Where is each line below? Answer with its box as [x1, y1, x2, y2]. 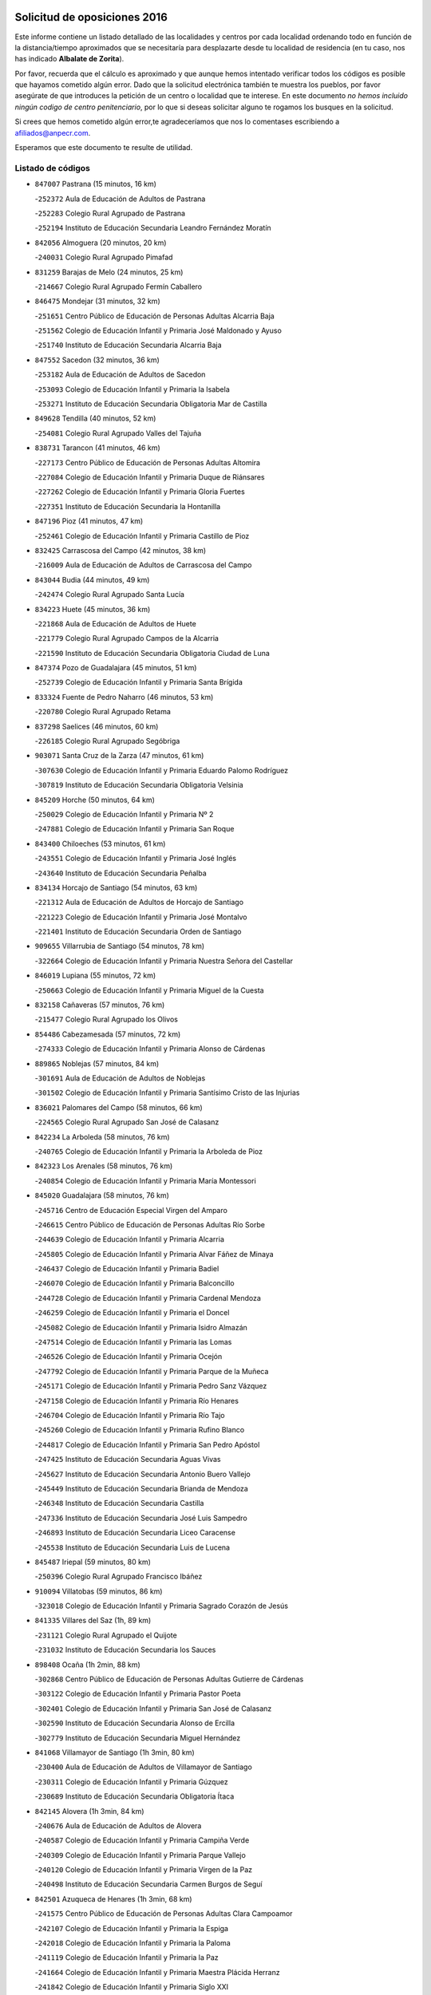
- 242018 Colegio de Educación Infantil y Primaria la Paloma [34, 1938, 231, 1948]
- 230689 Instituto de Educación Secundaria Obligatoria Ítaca [34, 1792, 235, 1801]
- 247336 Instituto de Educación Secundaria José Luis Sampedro [34, 1513, 247, 1523]
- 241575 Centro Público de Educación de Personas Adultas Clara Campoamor [34, 1909, 293, 1918]
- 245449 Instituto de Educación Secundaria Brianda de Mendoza [34, 1483, 249, 1493]
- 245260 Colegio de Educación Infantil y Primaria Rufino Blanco [34, 1425, 245, 1435]
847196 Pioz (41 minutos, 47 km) [34, 516, 144, 526]
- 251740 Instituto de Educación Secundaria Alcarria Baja [34, 340, 223, 350]
